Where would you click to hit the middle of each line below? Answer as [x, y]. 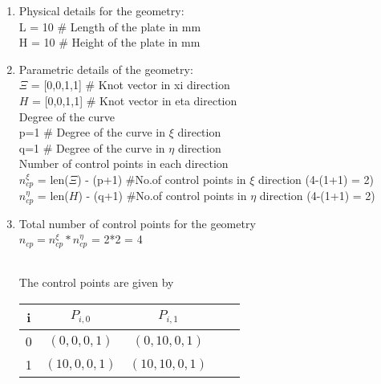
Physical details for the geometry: [101, 10]
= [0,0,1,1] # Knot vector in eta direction [135, 100]
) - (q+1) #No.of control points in [162, 196]
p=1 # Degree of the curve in [92, 132]
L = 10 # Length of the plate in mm [110, 26]
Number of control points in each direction [124, 163]
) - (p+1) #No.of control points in [162, 179]
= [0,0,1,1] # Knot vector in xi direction [130, 85]
